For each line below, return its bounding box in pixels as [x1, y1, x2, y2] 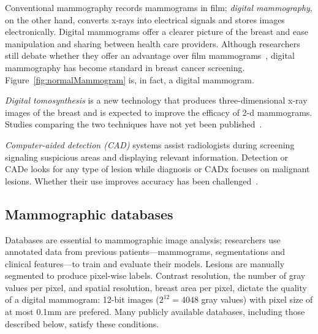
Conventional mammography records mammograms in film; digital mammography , [5, 1, 312, 13]
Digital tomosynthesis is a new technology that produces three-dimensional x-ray [5, 94, 308, 107]
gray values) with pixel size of [201, 293, 313, 306]
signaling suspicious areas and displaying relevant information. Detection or [5, 150, 289, 163]
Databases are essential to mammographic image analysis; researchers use [5, 233, 281, 246]
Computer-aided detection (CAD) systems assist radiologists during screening [5, 138, 295, 151]
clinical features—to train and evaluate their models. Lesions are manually [5, 257, 285, 270]
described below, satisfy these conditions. [5, 317, 159, 330]
